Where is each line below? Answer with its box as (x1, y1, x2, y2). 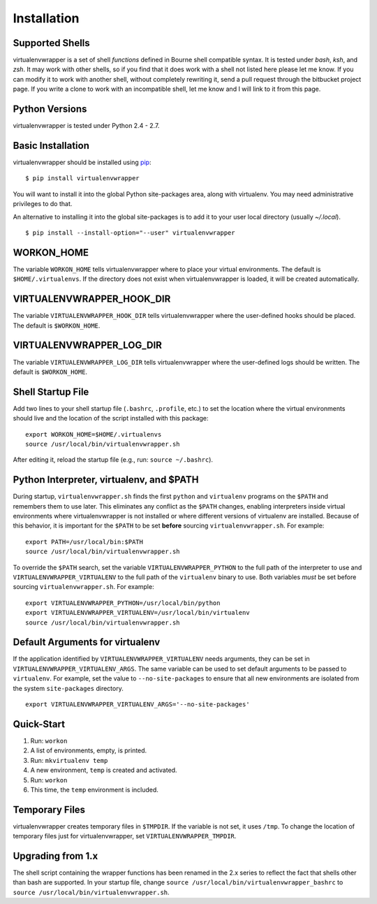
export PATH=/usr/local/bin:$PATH (25, 538, 143, 546)
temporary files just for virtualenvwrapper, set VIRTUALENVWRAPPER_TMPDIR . (13, 832, 237, 840)
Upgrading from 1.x (13, 850, 98, 862)
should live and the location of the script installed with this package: (13, 414, 209, 423)
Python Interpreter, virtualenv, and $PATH (13, 474, 199, 486)
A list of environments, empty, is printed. (30, 746, 147, 754)
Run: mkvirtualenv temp (30, 756, 108, 764)
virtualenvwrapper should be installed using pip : (13, 158, 151, 167)
